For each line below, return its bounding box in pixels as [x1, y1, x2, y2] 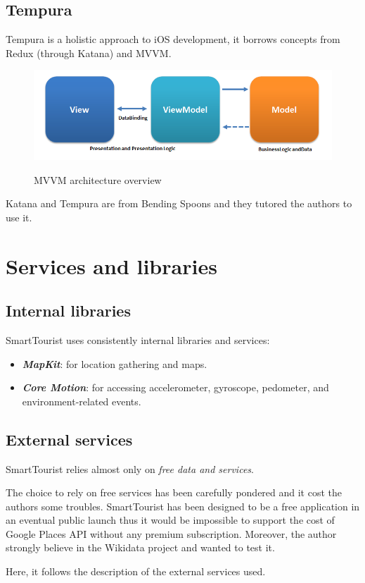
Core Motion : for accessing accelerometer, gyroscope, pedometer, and [22, 380, 329, 395]
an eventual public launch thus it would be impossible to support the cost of [6, 513, 335, 527]
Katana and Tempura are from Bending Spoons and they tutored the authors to [6, 196, 352, 211]
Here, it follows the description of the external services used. [6, 564, 266, 579]
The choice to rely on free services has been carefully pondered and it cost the [6, 485, 342, 500]
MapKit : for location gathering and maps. [22, 356, 207, 371]
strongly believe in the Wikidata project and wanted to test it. [6, 540, 275, 555]
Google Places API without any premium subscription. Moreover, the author [6, 526, 337, 541]
